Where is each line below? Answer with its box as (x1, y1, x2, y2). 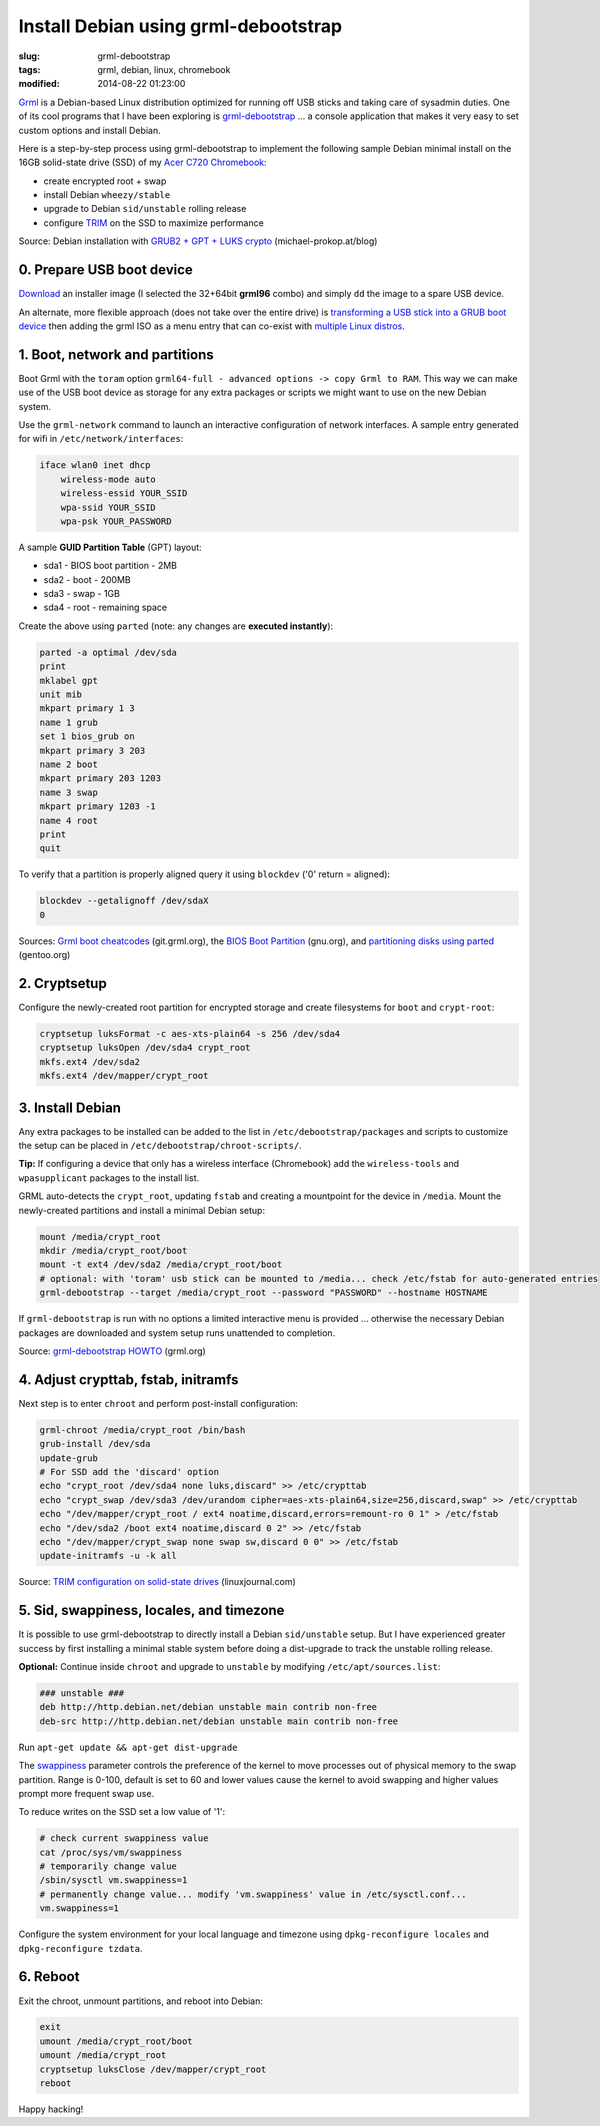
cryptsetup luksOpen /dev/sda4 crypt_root (39, 1042, 251, 1054)
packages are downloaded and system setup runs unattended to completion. (18, 1326, 336, 1339)
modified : (18, 78, 60, 90)
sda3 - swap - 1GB (43, 588, 120, 600)
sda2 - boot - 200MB (43, 573, 131, 585)
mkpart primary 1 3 (39, 703, 135, 714)
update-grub (39, 1452, 99, 1464)
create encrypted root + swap (43, 175, 167, 187)
